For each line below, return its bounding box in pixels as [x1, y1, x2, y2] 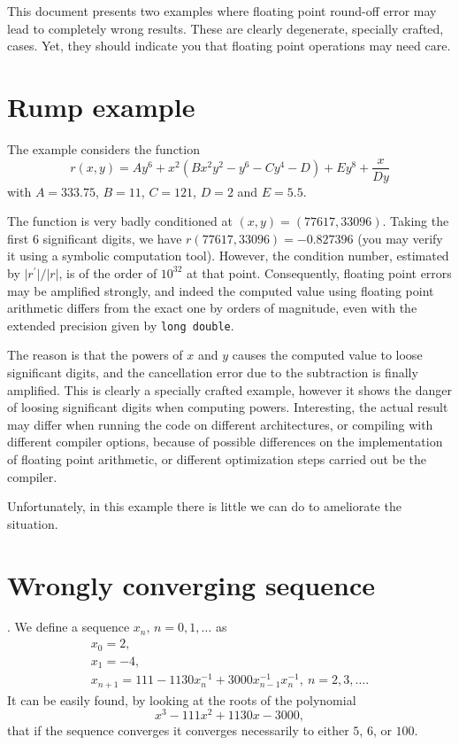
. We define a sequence [7, 617, 130, 636]
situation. [7, 514, 58, 532]
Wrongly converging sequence [7, 566, 375, 602]
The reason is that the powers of [7, 345, 183, 364]
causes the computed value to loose [232, 345, 423, 364]
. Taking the [382, 212, 449, 230]
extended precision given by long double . [7, 315, 234, 334]
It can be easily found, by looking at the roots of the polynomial [7, 690, 356, 709]
